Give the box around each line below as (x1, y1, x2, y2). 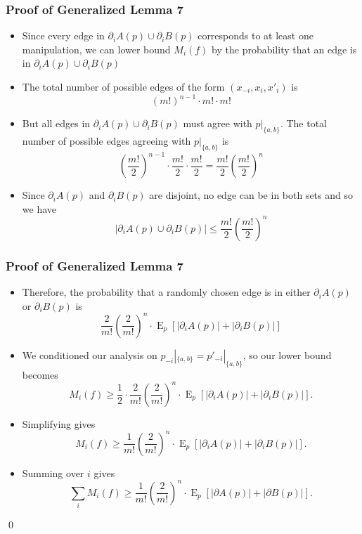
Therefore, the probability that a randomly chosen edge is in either (22, 285, 311, 299)
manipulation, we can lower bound (22, 41, 171, 56)
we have (22, 201, 56, 216)
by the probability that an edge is (212, 41, 357, 56)
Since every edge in (22, 28, 105, 43)
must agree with (183, 116, 252, 131)
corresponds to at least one (198, 28, 313, 43)
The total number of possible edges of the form (22, 79, 225, 93)
